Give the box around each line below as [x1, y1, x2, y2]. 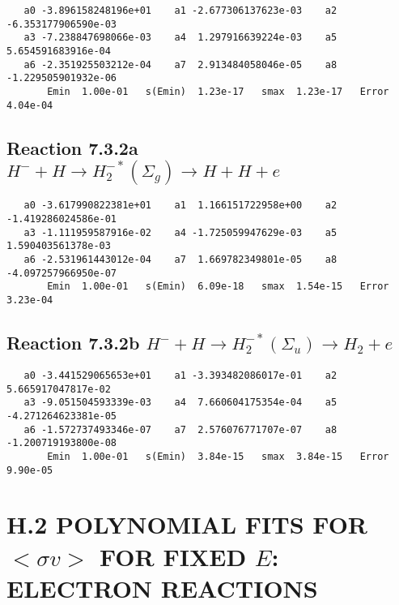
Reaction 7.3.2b [6, 330, 140, 355]
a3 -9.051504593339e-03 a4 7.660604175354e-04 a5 [23, 397, 337, 409]
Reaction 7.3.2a [6, 135, 138, 160]
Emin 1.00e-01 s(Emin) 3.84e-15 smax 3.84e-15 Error [47, 450, 389, 462]
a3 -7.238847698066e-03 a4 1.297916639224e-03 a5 [23, 32, 337, 44]
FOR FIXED [99, 539, 247, 573]
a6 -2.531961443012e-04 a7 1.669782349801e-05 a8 [23, 254, 337, 266]
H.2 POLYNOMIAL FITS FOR [6, 508, 368, 541]
